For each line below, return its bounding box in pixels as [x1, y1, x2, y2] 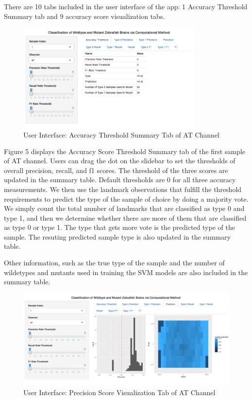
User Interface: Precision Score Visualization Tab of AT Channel [23, 387, 216, 398]
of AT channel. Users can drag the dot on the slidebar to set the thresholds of [4, 156, 235, 166]
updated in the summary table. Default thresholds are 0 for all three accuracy [4, 174, 236, 185]
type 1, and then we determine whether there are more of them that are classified [4, 212, 247, 223]
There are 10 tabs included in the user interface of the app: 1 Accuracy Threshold [4, 1, 248, 11]
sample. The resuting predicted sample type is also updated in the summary [4, 231, 231, 242]
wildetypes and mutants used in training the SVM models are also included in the [4, 267, 248, 277]
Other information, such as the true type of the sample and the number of [4, 258, 225, 268]
